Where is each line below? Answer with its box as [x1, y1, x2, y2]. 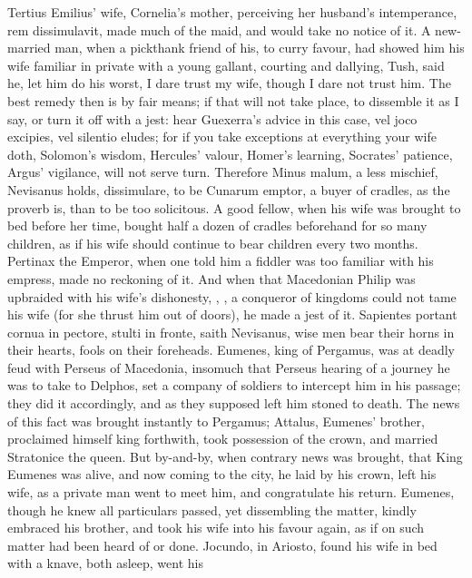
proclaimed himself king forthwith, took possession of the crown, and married [7, 429, 438, 448]
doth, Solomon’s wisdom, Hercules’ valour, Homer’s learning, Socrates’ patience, [7, 144, 453, 163]
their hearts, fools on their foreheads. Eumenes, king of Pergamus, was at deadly [7, 340, 455, 359]
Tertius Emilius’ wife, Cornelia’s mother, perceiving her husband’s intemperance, [7, 3, 457, 21]
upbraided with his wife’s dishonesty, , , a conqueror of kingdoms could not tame [7, 287, 457, 306]
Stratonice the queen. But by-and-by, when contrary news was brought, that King [7, 446, 463, 465]
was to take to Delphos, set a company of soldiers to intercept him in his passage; [7, 376, 461, 395]
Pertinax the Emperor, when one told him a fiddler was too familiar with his [7, 251, 434, 270]
